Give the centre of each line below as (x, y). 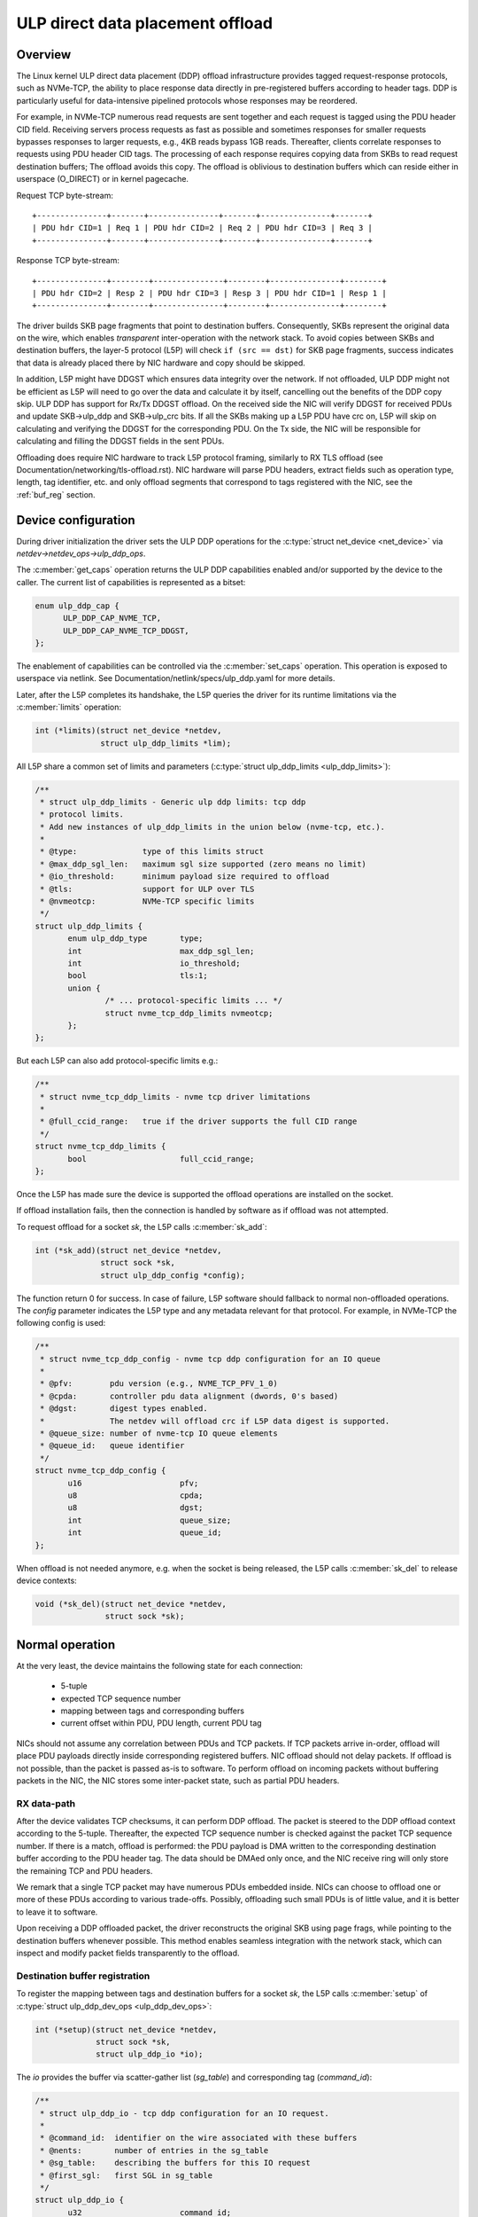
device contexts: (46, 1580)
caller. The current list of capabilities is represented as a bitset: (131, 582)
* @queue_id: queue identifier (112, 1446)
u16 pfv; (133, 1483)
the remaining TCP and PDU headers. (85, 1870)
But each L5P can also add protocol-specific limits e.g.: (117, 1061)
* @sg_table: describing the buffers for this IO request (175, 2163)
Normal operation (66, 1645)
